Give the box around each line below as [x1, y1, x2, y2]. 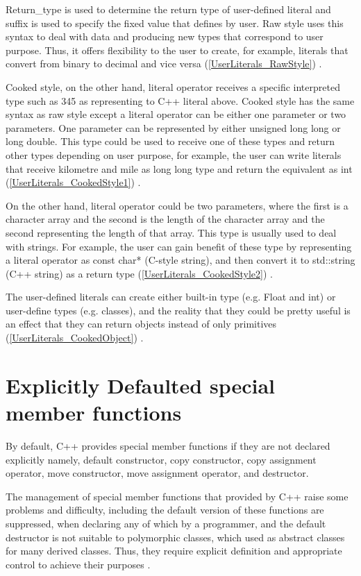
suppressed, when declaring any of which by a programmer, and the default [6, 516, 326, 530]
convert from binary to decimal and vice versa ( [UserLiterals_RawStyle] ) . [6, 56, 322, 71]
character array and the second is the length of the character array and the [6, 212, 325, 226]
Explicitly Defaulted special [6, 371, 276, 399]
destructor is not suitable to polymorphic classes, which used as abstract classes [6, 530, 345, 544]
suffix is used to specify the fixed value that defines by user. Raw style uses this [6, 15, 344, 30]
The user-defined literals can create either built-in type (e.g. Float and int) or [6, 289, 336, 304]
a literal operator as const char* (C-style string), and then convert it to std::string [6, 253, 355, 267]
